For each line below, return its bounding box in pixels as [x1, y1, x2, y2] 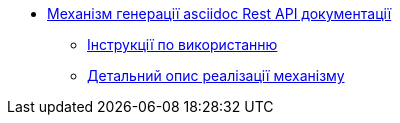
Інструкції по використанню [87, 36, 278, 53]
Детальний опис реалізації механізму [87, 67, 345, 84]
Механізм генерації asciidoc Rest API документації [47, 5, 392, 22]
